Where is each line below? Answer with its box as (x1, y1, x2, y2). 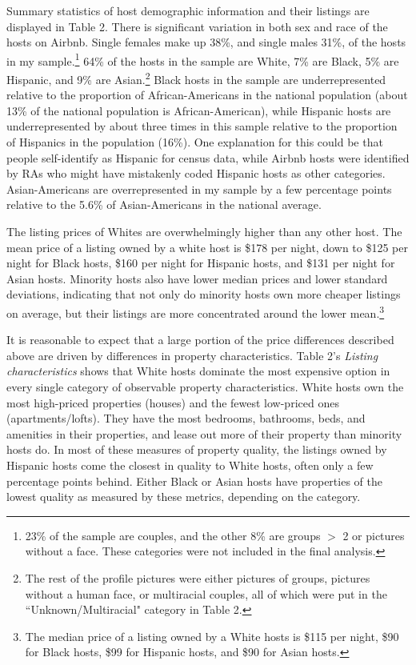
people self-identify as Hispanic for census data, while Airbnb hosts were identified (6, 149, 410, 166)
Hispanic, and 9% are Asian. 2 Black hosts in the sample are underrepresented (6, 69, 386, 87)
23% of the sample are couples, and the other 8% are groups (25, 527, 321, 543)
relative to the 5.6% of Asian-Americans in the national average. (6, 196, 322, 213)
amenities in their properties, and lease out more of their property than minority (6, 425, 402, 442)
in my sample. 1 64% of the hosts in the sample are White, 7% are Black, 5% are (6, 50, 399, 69)
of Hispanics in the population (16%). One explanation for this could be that (6, 134, 383, 150)
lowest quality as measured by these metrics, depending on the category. (6, 488, 361, 505)
